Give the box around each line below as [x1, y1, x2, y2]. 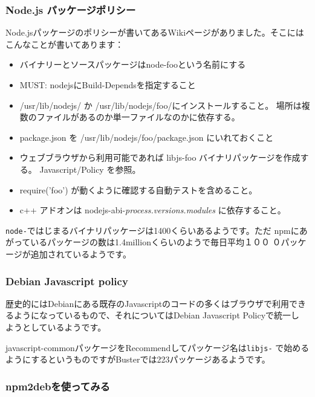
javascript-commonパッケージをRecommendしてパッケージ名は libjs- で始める [5, 341, 310, 353]
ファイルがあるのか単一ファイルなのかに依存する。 [36, 111, 240, 123]
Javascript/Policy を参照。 [39, 163, 141, 175]
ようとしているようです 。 [5, 321, 106, 333]
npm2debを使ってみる [5, 378, 110, 393]
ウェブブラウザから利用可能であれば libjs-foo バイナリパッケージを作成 [19, 151, 300, 164]
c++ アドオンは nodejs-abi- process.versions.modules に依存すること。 [19, 204, 286, 216]
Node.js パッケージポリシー [5, 2, 136, 17]
